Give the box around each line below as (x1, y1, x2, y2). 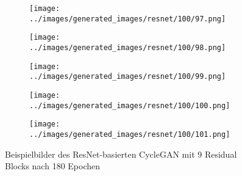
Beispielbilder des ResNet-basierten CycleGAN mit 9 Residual (5, 147, 237, 160)
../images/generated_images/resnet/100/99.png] (29, 72, 226, 81)
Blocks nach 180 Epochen (5, 159, 101, 172)
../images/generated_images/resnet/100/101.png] (29, 130, 230, 139)
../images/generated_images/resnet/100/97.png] (29, 14, 226, 23)
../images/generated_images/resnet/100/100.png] (29, 101, 230, 110)
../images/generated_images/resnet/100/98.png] (29, 43, 226, 52)
